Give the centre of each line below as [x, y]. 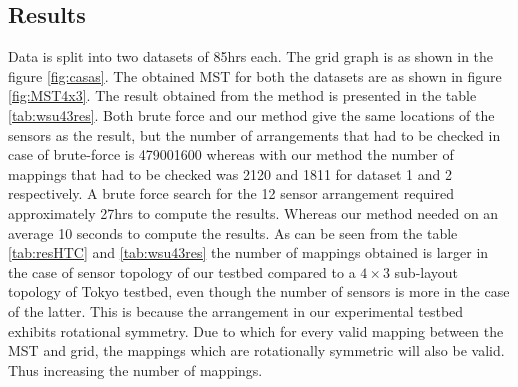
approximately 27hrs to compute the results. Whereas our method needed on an [253, 212]
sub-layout [426, 271]
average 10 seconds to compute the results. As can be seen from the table [233, 232]
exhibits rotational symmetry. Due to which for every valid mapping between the [256, 330]
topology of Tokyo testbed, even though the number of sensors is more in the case [259, 291]
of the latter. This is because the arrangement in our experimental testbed [236, 310]
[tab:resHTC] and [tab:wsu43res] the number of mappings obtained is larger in [248, 252]
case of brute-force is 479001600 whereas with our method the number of [231, 154]
